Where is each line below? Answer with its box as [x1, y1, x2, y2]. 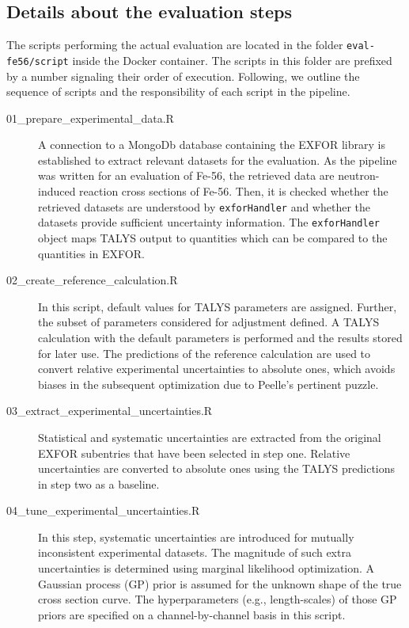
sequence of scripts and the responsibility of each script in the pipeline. [6, 83, 350, 100]
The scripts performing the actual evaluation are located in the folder [6, 36, 343, 53]
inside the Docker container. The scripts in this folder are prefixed [72, 51, 392, 68]
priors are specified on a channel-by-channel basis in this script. [38, 606, 346, 622]
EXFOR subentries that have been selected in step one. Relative [38, 444, 350, 461]
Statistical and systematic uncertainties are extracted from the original [38, 428, 381, 445]
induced [38, 183, 76, 200]
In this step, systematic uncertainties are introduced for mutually [38, 528, 354, 545]
